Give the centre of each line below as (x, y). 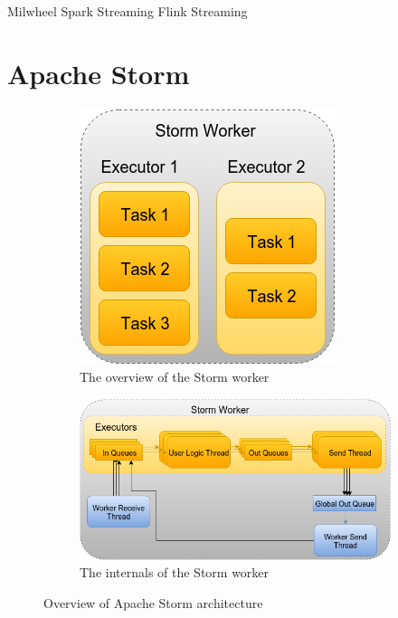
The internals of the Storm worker (175, 572)
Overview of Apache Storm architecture (153, 602)
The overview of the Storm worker (175, 377)
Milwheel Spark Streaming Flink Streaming (128, 11)
